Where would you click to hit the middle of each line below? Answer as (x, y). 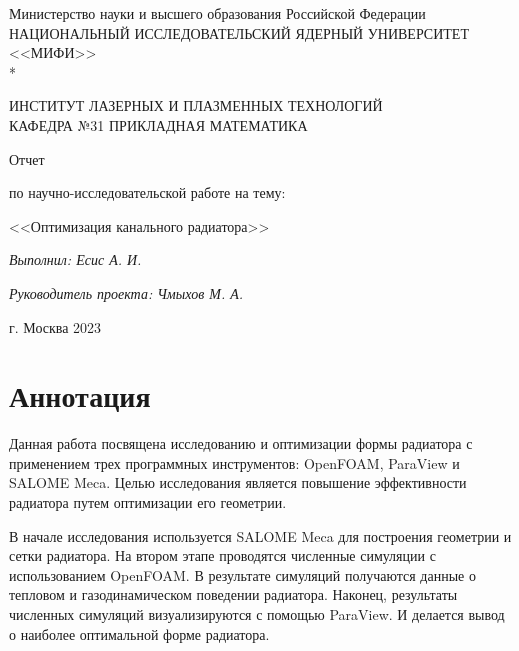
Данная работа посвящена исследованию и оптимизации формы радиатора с (241, 443)
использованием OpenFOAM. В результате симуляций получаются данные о (242, 574)
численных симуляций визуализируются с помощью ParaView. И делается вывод (257, 614)
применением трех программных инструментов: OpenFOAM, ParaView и (234, 462)
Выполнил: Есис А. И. (75, 259)
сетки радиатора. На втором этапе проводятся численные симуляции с (222, 555)
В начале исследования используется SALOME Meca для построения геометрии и (260, 535)
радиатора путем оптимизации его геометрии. (148, 502)
